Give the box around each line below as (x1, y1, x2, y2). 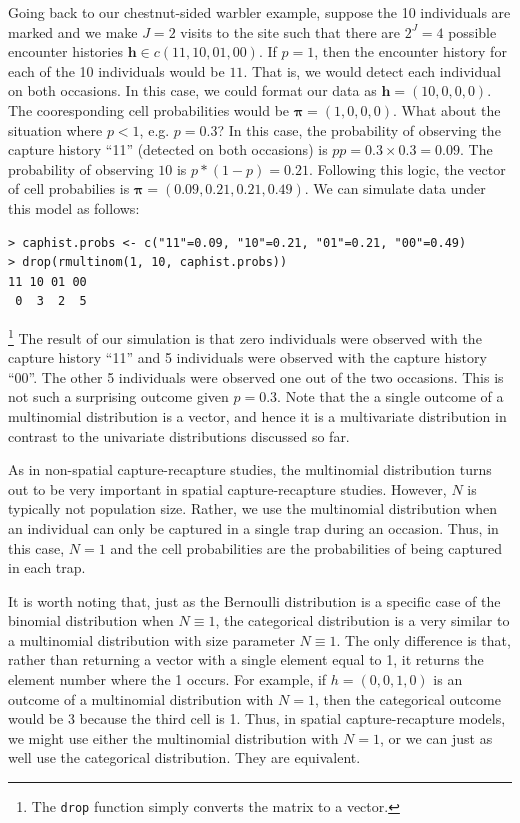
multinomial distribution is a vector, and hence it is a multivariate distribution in (8, 405, 507, 426)
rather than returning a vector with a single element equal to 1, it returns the (8, 649, 484, 670)
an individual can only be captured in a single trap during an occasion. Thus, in (8, 517, 499, 538)
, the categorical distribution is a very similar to (215, 610, 510, 631)
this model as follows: (8, 197, 140, 218)
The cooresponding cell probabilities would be (8, 99, 290, 120)
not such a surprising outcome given (8, 386, 229, 407)
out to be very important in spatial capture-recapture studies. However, (8, 478, 447, 499)
